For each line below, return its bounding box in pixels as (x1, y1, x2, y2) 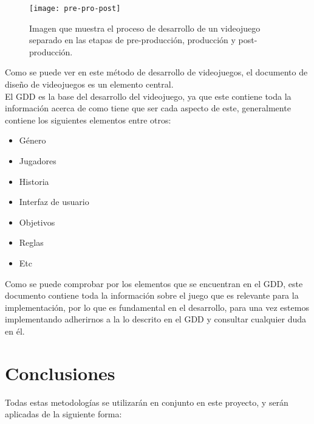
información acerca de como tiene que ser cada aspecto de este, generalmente (5, 102, 291, 114)
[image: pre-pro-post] (29, 4, 121, 13)
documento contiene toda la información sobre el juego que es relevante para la (5, 289, 299, 302)
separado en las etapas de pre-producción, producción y (29, 33, 236, 46)
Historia (19, 175, 49, 187)
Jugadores (19, 155, 56, 167)
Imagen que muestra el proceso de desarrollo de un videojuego (29, 21, 261, 34)
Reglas (19, 236, 44, 249)
